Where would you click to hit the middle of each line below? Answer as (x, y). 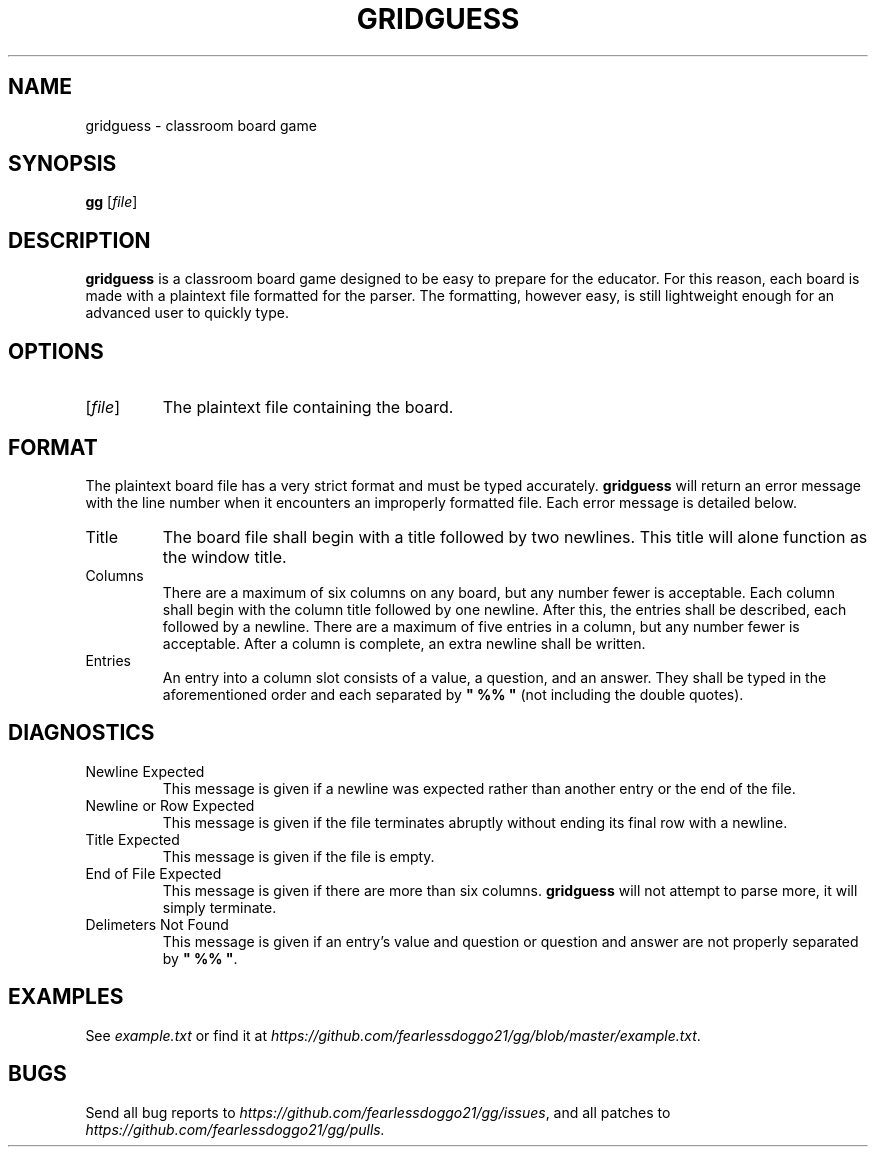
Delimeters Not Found (157, 924)
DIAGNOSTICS (81, 733)
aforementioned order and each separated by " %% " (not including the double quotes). (453, 694)
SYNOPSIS (62, 164)
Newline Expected (145, 771)
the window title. (224, 556)
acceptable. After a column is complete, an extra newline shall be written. (404, 643)
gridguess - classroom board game (201, 125)
